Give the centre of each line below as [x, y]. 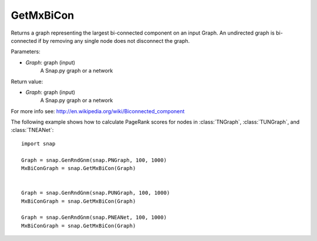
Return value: [27, 82]
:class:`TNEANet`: [32, 130]
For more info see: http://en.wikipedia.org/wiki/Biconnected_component [98, 111]
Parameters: [26, 52]
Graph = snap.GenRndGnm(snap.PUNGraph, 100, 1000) [96, 193]
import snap [38, 143]
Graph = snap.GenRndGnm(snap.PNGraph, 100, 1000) [94, 160]
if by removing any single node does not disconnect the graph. [114, 40]
